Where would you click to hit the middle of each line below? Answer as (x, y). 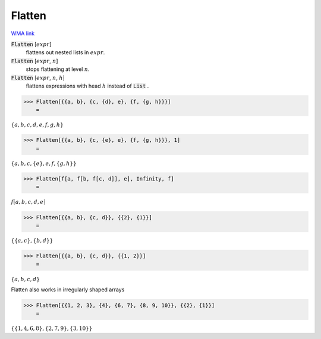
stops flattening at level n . (58, 69)
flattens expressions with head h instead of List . (87, 86)
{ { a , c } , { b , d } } (32, 240)
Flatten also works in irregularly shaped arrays (68, 290)
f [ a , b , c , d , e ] (28, 202)
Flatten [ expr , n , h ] (38, 77)
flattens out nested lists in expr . (65, 52)
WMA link (23, 33)
